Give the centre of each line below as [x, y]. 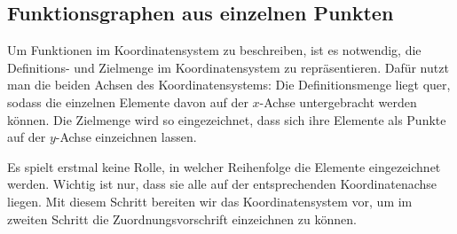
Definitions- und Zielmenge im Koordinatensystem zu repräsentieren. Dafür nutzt [228, 67]
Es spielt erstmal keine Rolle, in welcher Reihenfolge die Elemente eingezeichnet [224, 166]
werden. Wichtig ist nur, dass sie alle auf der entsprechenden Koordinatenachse [222, 184]
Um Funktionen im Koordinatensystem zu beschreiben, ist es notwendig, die [214, 50]
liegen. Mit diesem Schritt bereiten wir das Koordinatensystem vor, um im [210, 201]
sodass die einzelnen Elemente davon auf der [128, 101]
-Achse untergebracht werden [338, 101]
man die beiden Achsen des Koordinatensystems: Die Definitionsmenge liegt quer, [229, 85]
